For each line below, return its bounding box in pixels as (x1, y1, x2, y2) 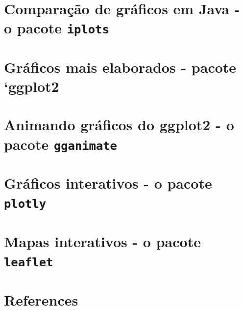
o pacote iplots (4, 18, 109, 38)
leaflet (4, 255, 53, 269)
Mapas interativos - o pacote (4, 231, 201, 251)
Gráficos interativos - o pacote (4, 173, 212, 193)
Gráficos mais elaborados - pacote (4, 56, 237, 77)
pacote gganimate (4, 134, 117, 154)
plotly (4, 197, 46, 211)
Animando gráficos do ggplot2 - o (4, 114, 234, 135)
